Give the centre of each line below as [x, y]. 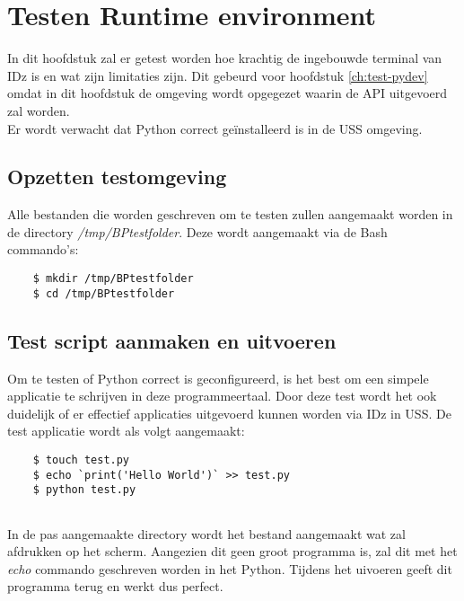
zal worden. [39, 110]
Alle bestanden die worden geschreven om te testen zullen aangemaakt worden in [230, 214]
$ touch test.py [81, 460]
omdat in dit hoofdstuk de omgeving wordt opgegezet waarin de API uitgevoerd [228, 93]
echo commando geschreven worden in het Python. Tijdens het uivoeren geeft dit [230, 568]
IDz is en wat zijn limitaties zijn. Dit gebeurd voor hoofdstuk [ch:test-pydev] [218, 75]
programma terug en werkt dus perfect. [115, 586]
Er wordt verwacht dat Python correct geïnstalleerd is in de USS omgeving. [215, 128]
